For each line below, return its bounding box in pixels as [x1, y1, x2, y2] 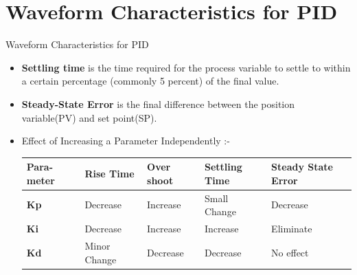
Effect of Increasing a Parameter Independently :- [21, 133, 230, 148]
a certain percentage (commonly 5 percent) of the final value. [21, 74, 279, 88]
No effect [271, 245, 309, 259]
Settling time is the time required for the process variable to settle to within [21, 60, 351, 74]
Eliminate [271, 221, 312, 236]
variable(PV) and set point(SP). [21, 110, 157, 124]
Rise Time [84, 166, 135, 180]
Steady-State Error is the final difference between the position [21, 96, 295, 111]
